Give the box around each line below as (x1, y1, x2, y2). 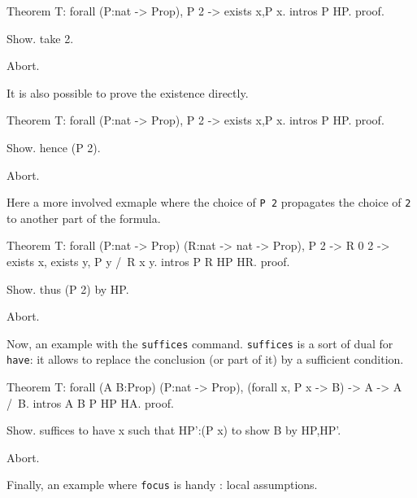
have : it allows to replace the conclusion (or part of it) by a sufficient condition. (7, 351, 404, 368)
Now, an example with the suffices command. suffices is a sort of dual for (7, 334, 393, 352)
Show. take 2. (7, 29, 74, 46)
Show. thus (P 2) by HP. (7, 280, 129, 297)
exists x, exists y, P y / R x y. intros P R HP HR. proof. (7, 253, 290, 269)
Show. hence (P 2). (7, 138, 101, 155)
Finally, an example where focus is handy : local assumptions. (7, 476, 318, 493)
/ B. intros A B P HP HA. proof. (7, 394, 174, 411)
